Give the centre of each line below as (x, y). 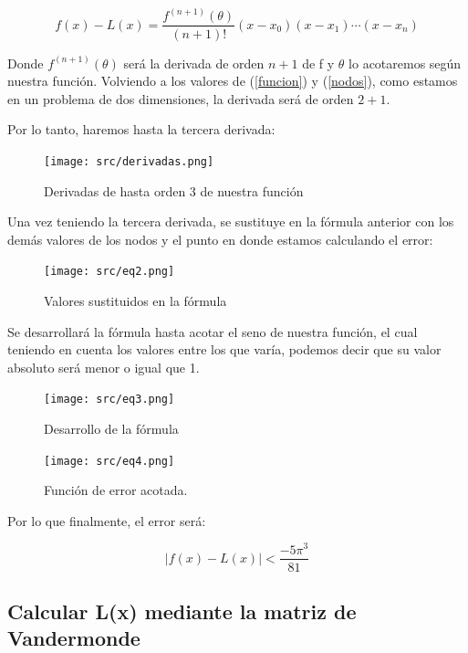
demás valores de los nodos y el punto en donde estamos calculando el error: (220, 239)
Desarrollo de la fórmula (111, 428)
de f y (318, 63)
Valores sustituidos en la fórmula (135, 300)
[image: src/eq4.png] (109, 461)
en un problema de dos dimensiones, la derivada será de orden (181, 98)
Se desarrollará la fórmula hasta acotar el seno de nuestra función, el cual (213, 331)
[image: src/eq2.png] (109, 272)
